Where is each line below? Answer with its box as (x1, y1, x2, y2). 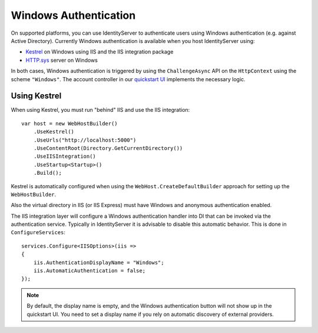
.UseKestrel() (33, 128, 75, 135)
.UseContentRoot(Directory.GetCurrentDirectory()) (33, 145, 183, 151)
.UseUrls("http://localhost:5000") (33, 136, 137, 144)
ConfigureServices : (11, 229, 66, 236)
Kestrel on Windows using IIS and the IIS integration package (25, 48, 174, 55)
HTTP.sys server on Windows (25, 56, 98, 64)
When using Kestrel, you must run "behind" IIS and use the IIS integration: (11, 106, 190, 114)
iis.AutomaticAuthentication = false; (33, 268, 146, 274)
